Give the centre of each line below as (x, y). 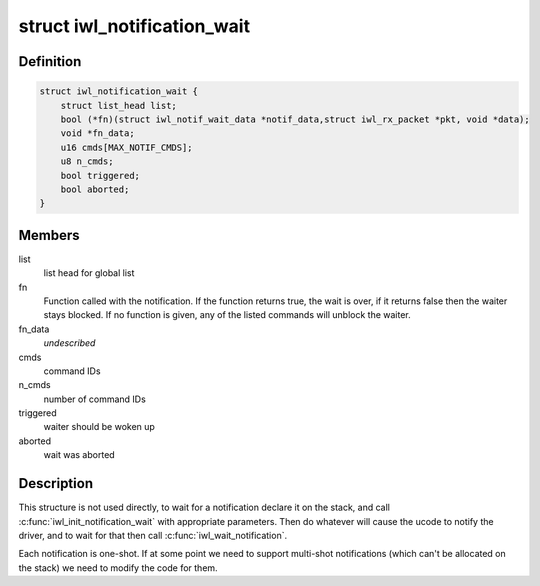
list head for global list (89, 273)
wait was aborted (79, 455)
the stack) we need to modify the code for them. (118, 567)
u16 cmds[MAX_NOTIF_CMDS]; (127, 147)
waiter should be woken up (99, 427)
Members (49, 235)
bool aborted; (95, 189)
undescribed (69, 343)
